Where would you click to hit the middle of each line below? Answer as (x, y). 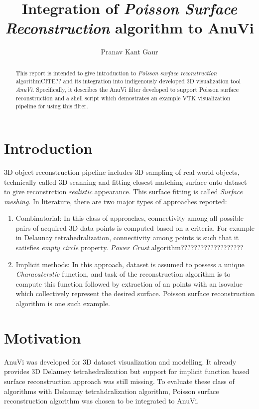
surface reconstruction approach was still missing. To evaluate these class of (119, 381)
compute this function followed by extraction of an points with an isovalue (129, 283)
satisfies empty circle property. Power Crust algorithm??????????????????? (129, 247)
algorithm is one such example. (63, 303)
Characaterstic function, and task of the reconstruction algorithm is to (123, 274)
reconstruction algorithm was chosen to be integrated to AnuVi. (102, 401)
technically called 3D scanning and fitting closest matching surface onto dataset (126, 182)
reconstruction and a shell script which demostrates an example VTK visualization (123, 98)
